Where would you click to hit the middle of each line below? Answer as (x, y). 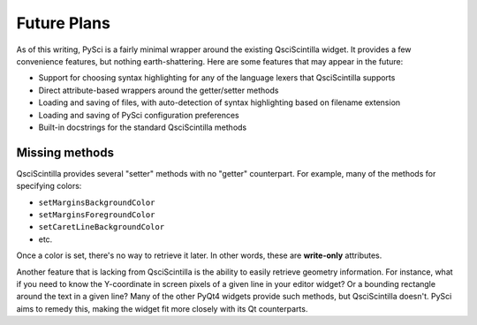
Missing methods (65, 152)
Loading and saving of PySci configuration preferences (139, 115)
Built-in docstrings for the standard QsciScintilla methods (143, 127)
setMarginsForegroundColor (97, 215)
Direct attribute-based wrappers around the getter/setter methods (159, 90)
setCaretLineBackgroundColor (102, 227)
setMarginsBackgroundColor (97, 202)
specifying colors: (49, 186)
